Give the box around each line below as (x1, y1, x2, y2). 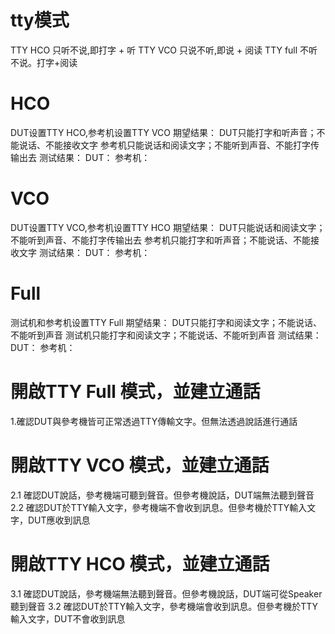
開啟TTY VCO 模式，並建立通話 (10, 454, 270, 476)
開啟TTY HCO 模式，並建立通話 (10, 552, 270, 575)
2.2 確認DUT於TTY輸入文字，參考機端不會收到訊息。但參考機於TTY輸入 (10, 501, 308, 513)
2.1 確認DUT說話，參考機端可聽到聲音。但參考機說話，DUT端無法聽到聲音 (10, 489, 315, 501)
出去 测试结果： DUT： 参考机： (18, 151, 151, 163)
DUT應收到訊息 (27, 514, 91, 526)
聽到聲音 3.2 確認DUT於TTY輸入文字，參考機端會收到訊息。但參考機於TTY (10, 600, 319, 612)
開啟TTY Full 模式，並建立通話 (10, 380, 261, 403)
